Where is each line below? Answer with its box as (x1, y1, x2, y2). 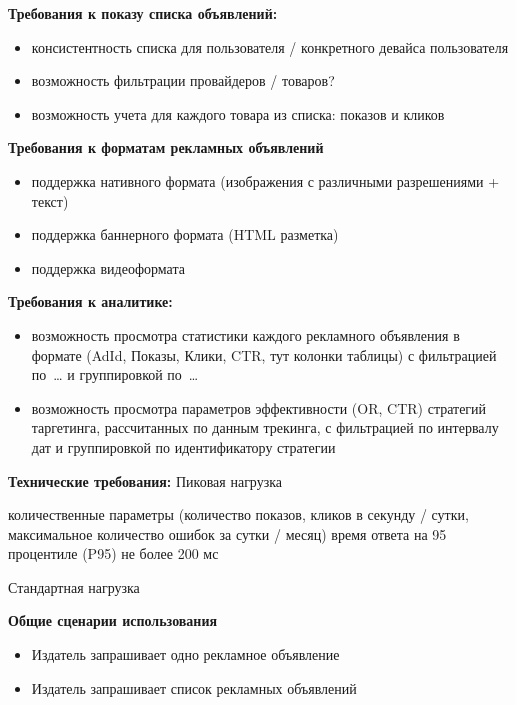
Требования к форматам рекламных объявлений (8, 137, 324, 158)
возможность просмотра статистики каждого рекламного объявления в (31, 324, 460, 345)
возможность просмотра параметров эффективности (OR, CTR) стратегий (31, 397, 487, 418)
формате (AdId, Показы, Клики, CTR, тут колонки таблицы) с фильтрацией (31, 344, 497, 365)
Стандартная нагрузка (8, 576, 140, 597)
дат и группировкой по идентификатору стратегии (31, 436, 336, 457)
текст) (31, 190, 69, 211)
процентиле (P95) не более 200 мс (8, 543, 219, 564)
